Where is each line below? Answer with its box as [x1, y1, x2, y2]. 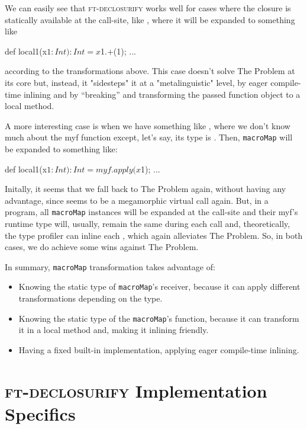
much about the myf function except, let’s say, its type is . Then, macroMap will [5, 131, 293, 143]
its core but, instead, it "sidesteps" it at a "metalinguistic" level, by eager [5, 76, 268, 88]
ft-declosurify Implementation [5, 378, 267, 402]
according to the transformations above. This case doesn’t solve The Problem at [5, 65, 295, 77]
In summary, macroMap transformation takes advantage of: [5, 260, 215, 273]
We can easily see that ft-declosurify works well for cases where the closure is [5, 2, 291, 14]
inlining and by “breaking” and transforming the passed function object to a [23, 88, 300, 100]
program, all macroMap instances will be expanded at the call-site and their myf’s [5, 206, 298, 218]
